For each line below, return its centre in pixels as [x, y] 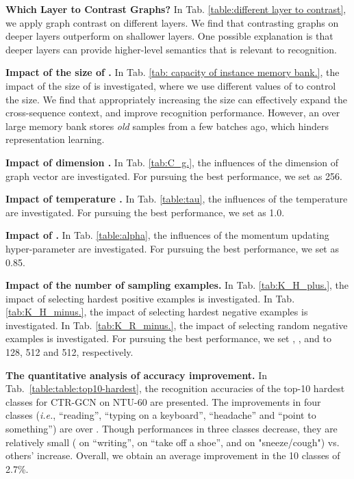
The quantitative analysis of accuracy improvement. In [136, 375]
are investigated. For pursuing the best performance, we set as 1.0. [145, 212]
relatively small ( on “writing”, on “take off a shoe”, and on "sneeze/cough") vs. [173, 442]
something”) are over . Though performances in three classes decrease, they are [172, 429]
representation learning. [55, 139]
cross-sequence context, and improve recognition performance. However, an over [173, 113]
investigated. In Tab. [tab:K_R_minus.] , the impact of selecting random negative [177, 325]
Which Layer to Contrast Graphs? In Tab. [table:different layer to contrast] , [176, 9]
